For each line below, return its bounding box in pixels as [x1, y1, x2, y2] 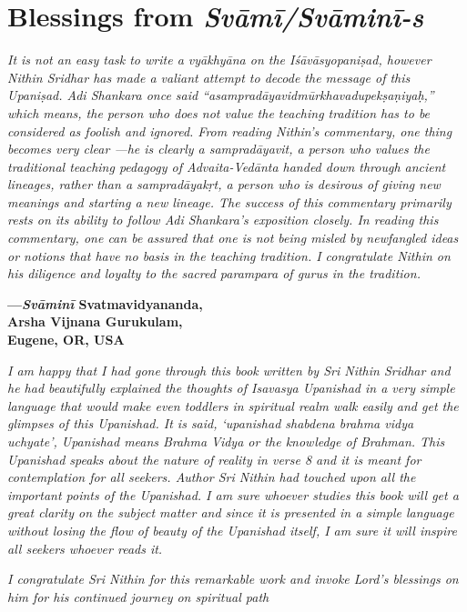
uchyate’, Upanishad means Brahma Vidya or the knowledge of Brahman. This [7, 432, 445, 450]
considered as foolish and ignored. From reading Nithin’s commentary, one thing [7, 121, 452, 140]
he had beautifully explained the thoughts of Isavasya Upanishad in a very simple [7, 378, 455, 397]
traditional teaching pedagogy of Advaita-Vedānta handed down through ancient [7, 156, 446, 176]
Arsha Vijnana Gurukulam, [7, 312, 183, 331]
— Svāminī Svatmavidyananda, [7, 294, 203, 313]
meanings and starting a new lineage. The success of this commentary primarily [7, 192, 452, 211]
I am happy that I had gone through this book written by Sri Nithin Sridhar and [7, 360, 451, 379]
